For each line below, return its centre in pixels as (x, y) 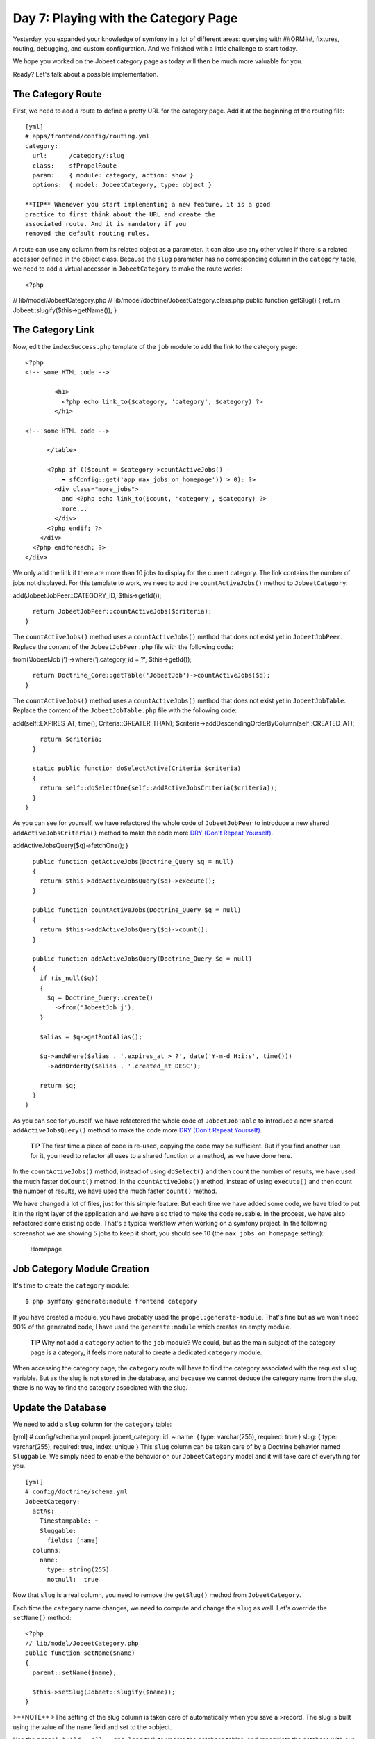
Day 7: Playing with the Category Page (125, 18)
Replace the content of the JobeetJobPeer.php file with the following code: (123, 646)
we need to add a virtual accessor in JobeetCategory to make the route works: (128, 269)
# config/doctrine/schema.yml (77, 1492)
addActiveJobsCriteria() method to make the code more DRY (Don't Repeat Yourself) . (143, 833)
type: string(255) (78, 1570)
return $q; (58, 1085)
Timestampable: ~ (69, 1521)
